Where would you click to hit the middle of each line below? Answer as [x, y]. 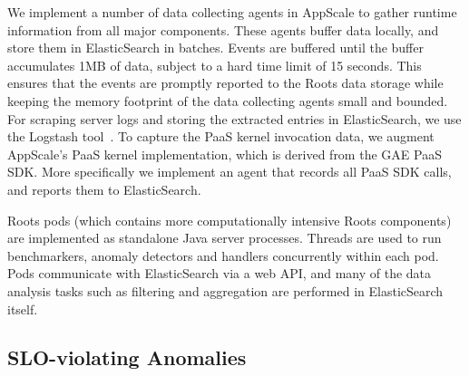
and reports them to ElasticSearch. [104, 189]
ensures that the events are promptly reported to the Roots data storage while [225, 83]
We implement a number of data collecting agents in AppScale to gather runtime [232, 12]
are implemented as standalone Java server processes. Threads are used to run [225, 238]
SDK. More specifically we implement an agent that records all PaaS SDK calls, [230, 172]
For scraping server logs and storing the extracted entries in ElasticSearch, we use [234, 118]
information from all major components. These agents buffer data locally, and [223, 29]
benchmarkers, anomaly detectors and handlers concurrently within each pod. [223, 255]
